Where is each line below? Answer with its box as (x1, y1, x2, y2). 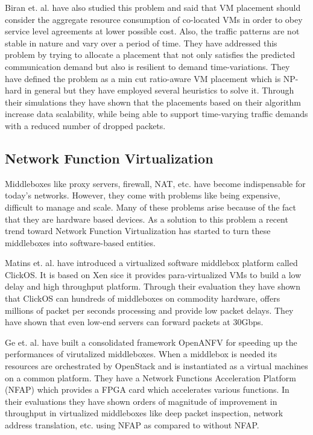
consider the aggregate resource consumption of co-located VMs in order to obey (5, 13, 303, 25)
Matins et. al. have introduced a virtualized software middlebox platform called (5, 256, 298, 269)
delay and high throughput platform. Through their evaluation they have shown (5, 280, 300, 293)
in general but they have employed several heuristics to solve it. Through (24, 84, 294, 97)
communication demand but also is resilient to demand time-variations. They (5, 60, 290, 72)
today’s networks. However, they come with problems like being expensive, (5, 189, 280, 202)
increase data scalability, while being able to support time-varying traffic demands (5, 107, 308, 120)
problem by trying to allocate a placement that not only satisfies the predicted (5, 48, 296, 61)
